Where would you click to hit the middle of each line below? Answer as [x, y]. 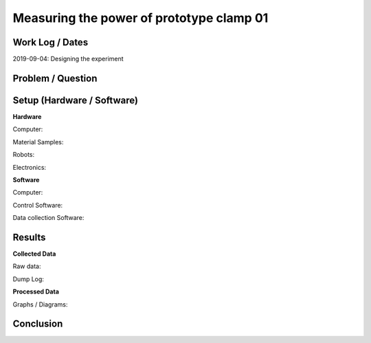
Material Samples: [38, 142]
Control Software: [38, 205]
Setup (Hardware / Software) [76, 100]
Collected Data [34, 254]
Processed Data [36, 291]
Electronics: [30, 167]
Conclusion [38, 324]
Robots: [24, 155]
